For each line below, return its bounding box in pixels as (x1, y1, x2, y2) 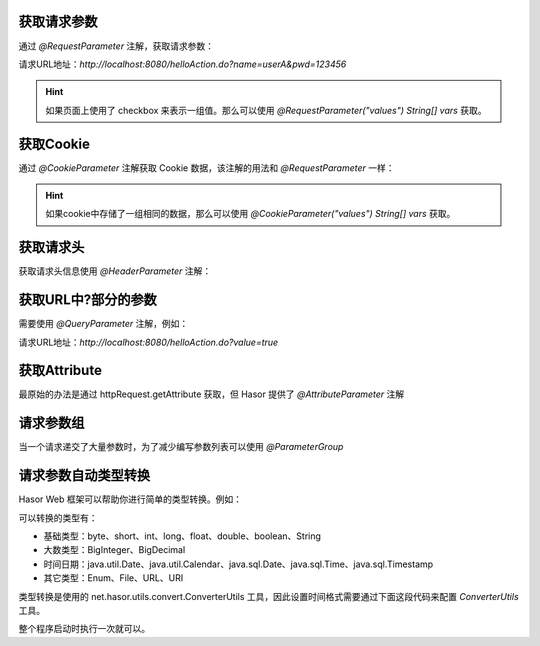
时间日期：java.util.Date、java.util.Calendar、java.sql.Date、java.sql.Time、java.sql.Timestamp (43, 558, 434, 570)
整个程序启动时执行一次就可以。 (18, 623, 150, 635)
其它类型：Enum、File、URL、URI (43, 572, 184, 584)
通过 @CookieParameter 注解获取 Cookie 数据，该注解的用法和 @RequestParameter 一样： (18, 161, 395, 174)
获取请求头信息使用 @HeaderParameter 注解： (18, 265, 212, 277)
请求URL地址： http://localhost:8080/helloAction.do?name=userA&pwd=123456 (18, 58, 347, 70)
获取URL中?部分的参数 (18, 291, 157, 309)
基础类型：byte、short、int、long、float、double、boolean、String (43, 530, 322, 542)
